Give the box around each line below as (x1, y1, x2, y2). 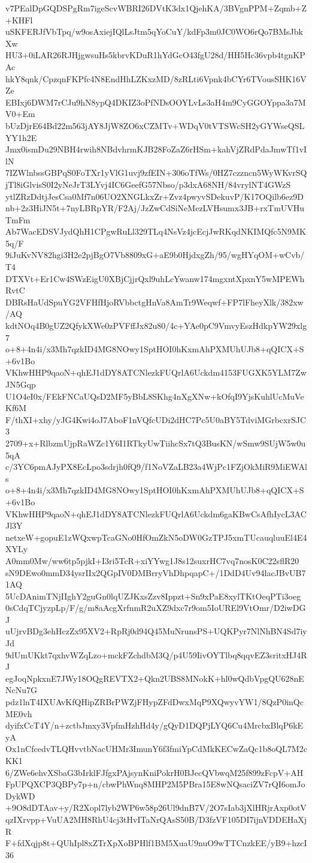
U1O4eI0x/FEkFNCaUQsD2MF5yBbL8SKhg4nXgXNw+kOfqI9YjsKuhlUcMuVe (5, 389, 304, 402)
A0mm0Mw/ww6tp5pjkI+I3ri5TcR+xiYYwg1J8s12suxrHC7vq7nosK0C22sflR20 (5, 554, 299, 567)
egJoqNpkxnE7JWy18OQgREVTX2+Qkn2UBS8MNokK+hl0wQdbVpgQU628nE (5, 672, 304, 684)
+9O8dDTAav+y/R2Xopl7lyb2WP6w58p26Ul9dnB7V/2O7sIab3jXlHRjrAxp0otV (5, 801, 307, 814)
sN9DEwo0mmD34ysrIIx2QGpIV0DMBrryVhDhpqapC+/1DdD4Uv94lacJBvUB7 (5, 566, 306, 579)
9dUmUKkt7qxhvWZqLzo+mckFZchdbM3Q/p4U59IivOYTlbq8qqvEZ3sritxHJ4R (5, 648, 307, 661)
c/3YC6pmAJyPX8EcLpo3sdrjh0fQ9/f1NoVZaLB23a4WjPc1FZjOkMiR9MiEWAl (5, 460, 307, 473)
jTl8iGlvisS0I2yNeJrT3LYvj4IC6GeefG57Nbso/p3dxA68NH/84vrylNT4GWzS (5, 178, 291, 190)
